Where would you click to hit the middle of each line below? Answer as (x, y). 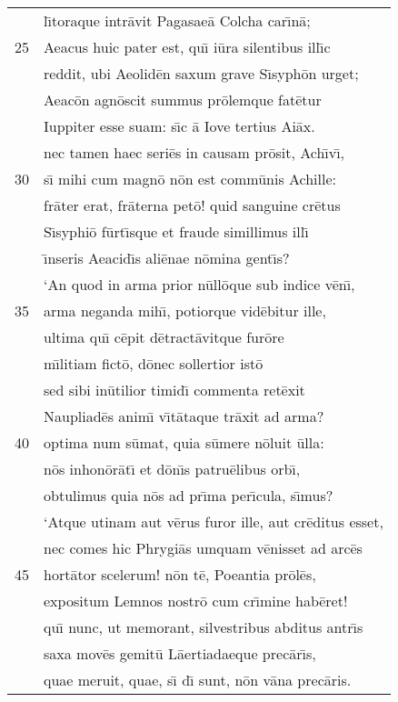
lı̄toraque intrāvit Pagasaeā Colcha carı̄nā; (177, 20)
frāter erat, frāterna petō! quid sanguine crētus (192, 205)
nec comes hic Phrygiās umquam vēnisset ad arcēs (203, 548)
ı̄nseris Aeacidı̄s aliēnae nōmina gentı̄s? (167, 258)
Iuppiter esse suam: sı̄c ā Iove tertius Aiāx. (179, 126)
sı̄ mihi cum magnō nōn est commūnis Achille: (190, 179)
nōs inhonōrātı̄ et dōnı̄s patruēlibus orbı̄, (172, 469)
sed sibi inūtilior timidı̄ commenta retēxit (174, 390)
